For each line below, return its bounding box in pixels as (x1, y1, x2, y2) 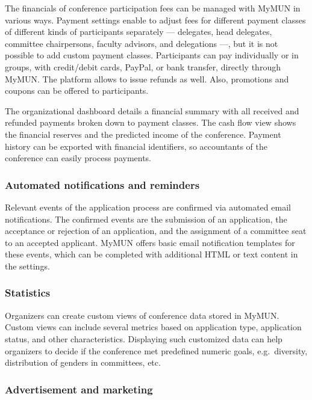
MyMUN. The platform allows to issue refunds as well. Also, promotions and (5, 72, 289, 85)
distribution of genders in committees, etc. (5, 356, 161, 369)
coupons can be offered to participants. (5, 84, 149, 97)
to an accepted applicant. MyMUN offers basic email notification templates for (5, 236, 295, 248)
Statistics (5, 285, 51, 300)
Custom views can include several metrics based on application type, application (5, 321, 302, 333)
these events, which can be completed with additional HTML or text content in (5, 248, 298, 260)
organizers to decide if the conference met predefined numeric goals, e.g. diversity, (5, 344, 308, 357)
